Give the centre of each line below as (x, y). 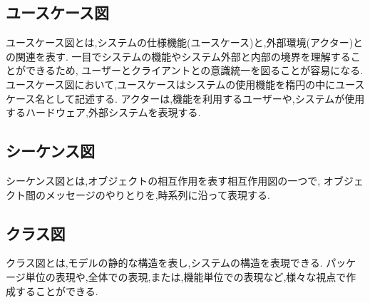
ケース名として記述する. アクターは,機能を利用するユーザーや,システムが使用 (185, 98)
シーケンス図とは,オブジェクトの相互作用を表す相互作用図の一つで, (163, 180)
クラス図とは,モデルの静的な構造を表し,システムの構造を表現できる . (164, 263)
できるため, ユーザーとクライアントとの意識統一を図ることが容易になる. (194, 70)
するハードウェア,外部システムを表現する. (103, 112)
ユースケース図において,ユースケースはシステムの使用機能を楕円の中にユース (185, 84)
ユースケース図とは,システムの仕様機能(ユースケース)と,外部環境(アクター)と (185, 42)
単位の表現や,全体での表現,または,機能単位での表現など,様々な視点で (186, 276)
